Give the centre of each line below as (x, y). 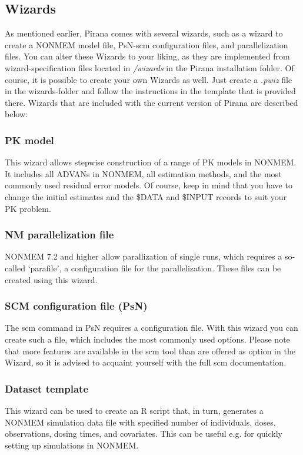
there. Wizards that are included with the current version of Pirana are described (151, 102)
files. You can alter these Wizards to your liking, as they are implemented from (147, 56)
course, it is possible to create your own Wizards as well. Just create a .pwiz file (149, 79)
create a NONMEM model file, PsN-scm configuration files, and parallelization (146, 44)
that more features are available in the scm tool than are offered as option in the (150, 351)
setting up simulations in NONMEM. (72, 445)
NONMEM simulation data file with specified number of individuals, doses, (140, 422)
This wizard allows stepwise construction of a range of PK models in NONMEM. (151, 162)
